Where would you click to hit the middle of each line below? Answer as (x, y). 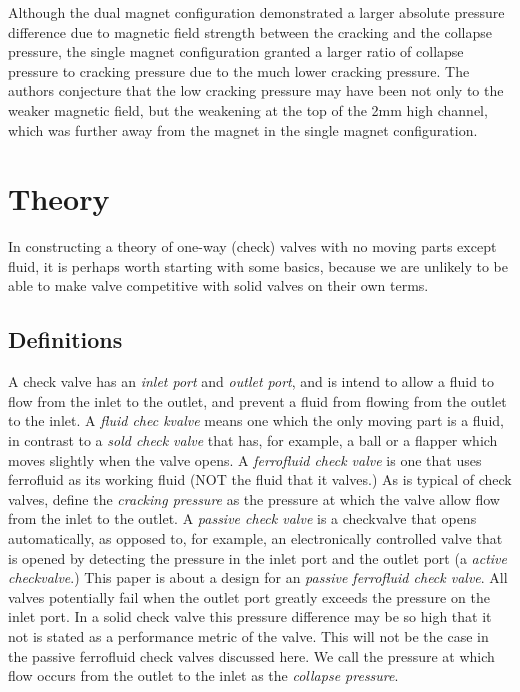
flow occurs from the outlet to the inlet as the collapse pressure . (203, 675)
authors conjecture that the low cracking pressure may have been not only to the (256, 90)
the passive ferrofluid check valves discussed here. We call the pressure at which (251, 655)
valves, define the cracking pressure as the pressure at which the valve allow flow (254, 498)
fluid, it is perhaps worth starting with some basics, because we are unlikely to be (258, 265)
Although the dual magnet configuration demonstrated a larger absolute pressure (256, 12)
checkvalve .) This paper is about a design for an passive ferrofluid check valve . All (258, 577)
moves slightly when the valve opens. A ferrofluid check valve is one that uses (245, 459)
